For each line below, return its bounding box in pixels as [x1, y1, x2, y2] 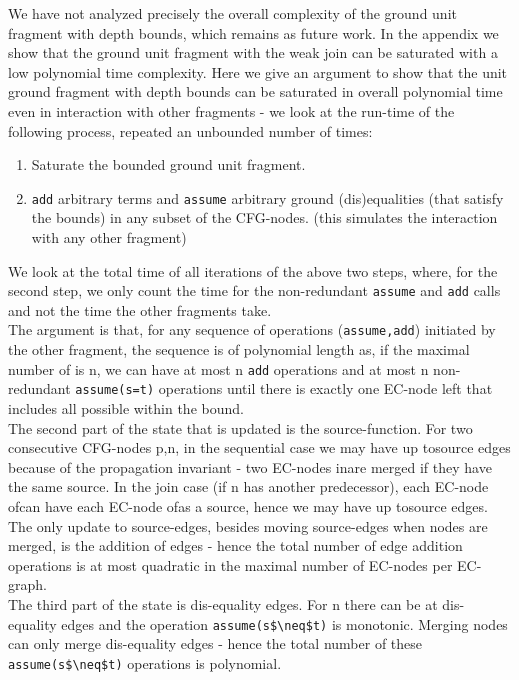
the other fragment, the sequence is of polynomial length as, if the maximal [8, 339, 470, 360]
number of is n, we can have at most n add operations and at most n [8, 358, 429, 379]
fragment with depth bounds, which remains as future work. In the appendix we [8, 22, 499, 43]
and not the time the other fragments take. [8, 299, 272, 320]
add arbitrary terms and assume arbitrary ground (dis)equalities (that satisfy [31, 187, 504, 208]
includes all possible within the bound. [8, 398, 244, 418]
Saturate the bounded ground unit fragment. [31, 154, 306, 175]
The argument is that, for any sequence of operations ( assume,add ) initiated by [8, 319, 496, 340]
